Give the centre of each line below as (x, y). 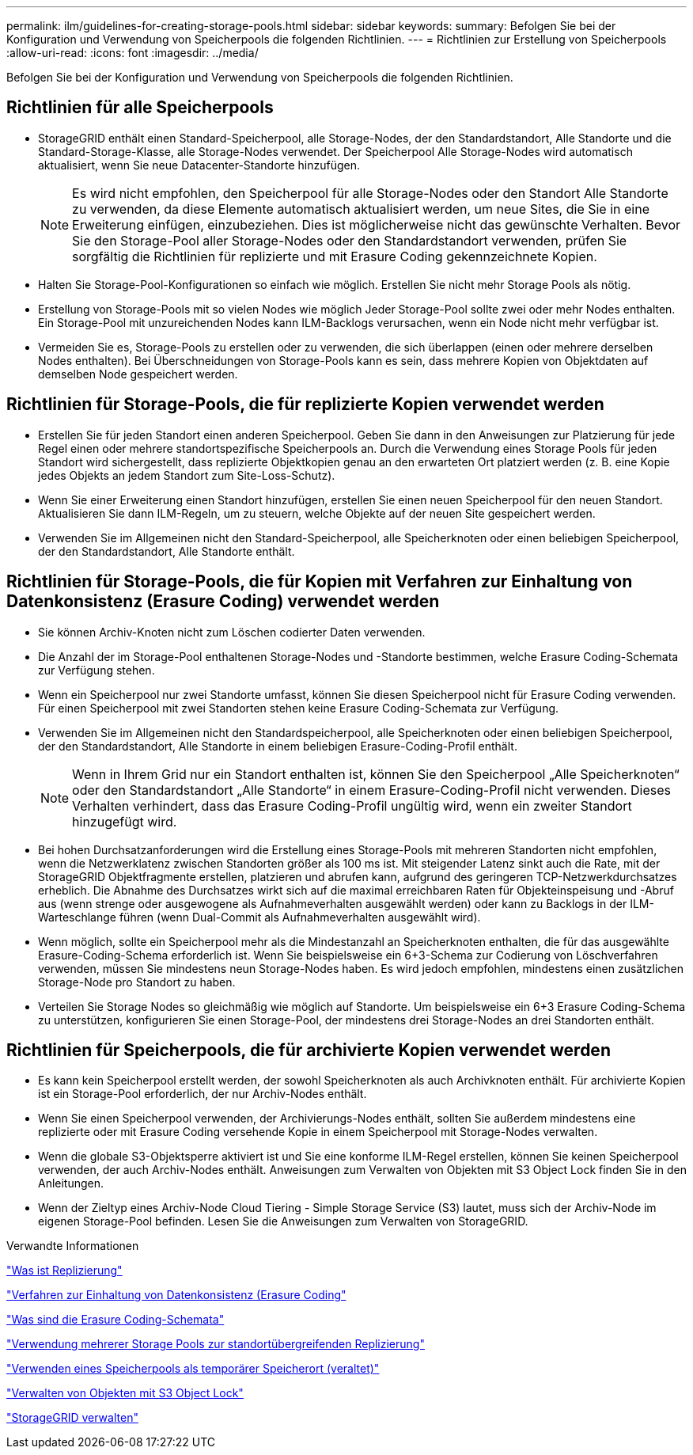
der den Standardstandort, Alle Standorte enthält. (167, 551)
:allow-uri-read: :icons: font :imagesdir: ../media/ (133, 53)
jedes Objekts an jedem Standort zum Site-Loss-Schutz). (187, 475)
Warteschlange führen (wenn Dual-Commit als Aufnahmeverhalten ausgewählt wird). (259, 917)
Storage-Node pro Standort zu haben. (137, 982)
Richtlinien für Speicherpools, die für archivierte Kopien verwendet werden (309, 1050)
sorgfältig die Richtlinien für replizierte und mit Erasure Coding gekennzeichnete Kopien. (335, 256)
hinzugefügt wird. (125, 821)
